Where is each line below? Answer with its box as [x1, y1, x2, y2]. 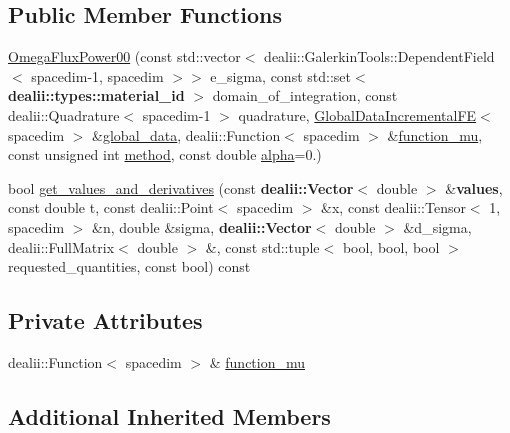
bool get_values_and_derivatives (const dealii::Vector [8, 177, 354, 198]
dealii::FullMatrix [8, 236, 115, 257]
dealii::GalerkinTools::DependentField [264, 46, 495, 67]
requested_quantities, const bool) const [8, 256, 251, 277]
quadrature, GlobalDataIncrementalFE [238, 104, 477, 125]
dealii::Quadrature [8, 104, 120, 125]
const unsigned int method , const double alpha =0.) [8, 144, 322, 165]
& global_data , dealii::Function [92, 124, 281, 145]
